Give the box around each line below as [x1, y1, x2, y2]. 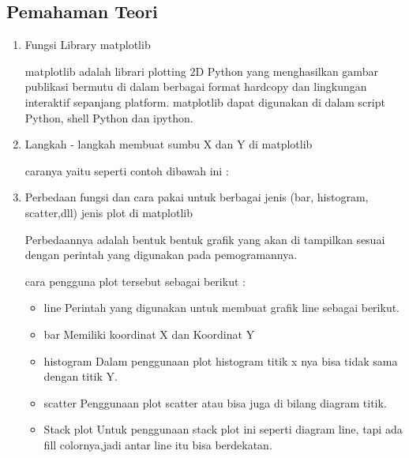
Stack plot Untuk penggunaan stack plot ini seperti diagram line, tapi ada [43, 421, 403, 437]
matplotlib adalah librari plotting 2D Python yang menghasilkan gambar [24, 62, 378, 79]
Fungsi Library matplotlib [24, 36, 151, 53]
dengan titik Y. [43, 368, 118, 385]
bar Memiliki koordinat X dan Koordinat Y [43, 325, 255, 342]
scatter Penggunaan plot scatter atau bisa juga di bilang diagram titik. [43, 394, 387, 411]
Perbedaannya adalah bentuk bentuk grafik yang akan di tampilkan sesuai [24, 231, 385, 247]
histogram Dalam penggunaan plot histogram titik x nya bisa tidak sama [43, 352, 398, 369]
